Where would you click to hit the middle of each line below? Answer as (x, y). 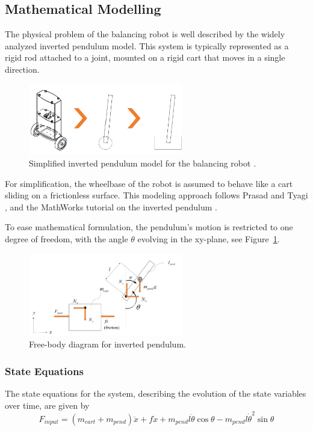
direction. (22, 69)
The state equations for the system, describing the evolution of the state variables (156, 393)
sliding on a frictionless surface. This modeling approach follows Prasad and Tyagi (156, 195)
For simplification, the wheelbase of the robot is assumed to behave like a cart (149, 183)
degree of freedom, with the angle (67, 239)
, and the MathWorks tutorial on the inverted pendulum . (111, 206)
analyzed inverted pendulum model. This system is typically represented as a (147, 45)
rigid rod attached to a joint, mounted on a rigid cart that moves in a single (145, 57)
